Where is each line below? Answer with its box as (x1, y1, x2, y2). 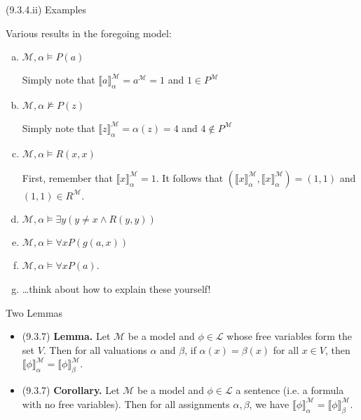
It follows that (162, 170, 224, 185)
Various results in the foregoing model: (6, 25, 172, 40)
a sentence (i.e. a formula (236, 383, 344, 398)
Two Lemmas (6, 305, 63, 320)
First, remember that (22, 170, 113, 185)
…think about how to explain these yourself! (22, 281, 211, 296)
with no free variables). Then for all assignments (22, 396, 230, 411)
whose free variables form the (226, 329, 353, 343)
